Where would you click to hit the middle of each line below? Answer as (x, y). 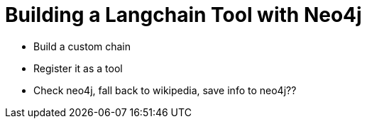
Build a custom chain (82, 46)
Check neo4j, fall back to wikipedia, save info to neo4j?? (165, 90)
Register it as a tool (78, 68)
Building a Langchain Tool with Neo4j (183, 15)
